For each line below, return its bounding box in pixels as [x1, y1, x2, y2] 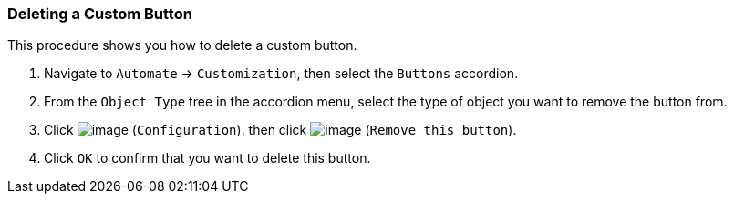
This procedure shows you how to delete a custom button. [7, 37, 357, 54]
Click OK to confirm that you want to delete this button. [44, 150, 371, 166]
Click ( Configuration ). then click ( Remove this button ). [44, 122, 517, 138]
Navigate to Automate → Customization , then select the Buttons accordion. [44, 65, 519, 82]
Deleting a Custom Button [7, 5, 192, 23]
